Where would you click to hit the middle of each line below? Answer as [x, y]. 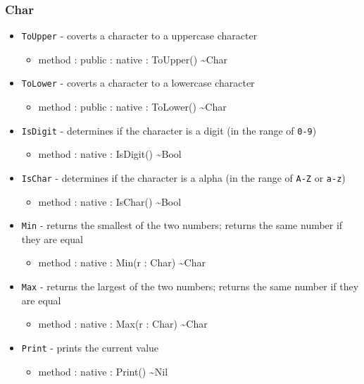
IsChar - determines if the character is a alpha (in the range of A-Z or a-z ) [183, 177]
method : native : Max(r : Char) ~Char [123, 324]
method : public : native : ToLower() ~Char [132, 107]
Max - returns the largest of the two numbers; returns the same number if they [190, 286]
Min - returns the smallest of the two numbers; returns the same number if [182, 225]
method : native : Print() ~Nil [103, 371]
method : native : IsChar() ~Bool [110, 201]
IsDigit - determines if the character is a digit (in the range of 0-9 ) [169, 130]
